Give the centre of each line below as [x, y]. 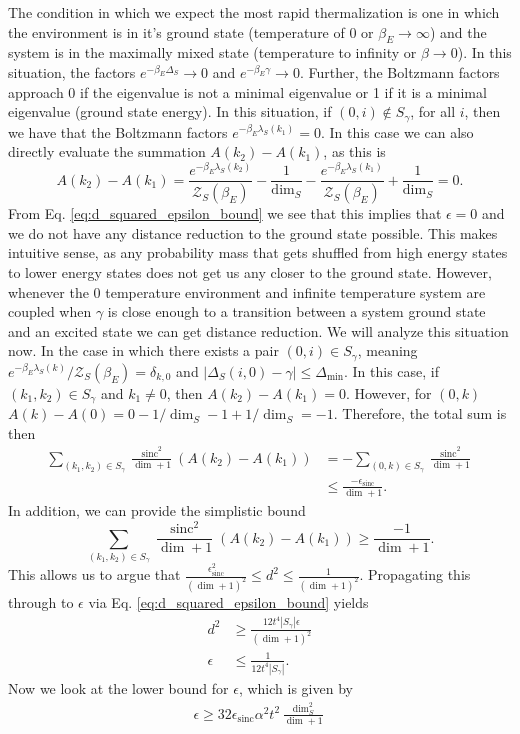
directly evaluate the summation [107, 151]
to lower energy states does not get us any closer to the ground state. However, [250, 271]
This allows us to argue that [94, 574]
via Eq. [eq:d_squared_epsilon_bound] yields [228, 602]
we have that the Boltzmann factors [118, 131]
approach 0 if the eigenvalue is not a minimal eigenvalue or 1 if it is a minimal [247, 91]
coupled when [50, 311]
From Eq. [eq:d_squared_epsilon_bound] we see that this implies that [225, 213]
